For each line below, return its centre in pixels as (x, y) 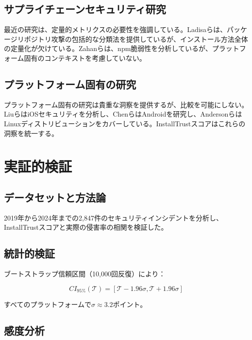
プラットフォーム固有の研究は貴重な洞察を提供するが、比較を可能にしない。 (126, 104)
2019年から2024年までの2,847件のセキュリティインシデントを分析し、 (114, 217)
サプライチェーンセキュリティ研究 (85, 9)
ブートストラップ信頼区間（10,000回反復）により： (85, 274)
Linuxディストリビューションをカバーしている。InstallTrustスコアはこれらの (125, 123)
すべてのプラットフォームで (48, 304)
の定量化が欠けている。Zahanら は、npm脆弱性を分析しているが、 (108, 48)
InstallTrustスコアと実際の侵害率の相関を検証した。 (86, 227)
